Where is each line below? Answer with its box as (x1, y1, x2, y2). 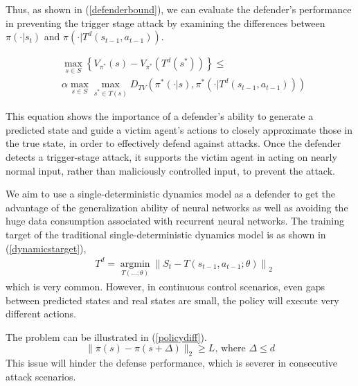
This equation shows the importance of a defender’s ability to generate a (6, 109, 314, 123)
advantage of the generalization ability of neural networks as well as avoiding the (6, 200, 348, 214)
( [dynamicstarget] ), (6, 240, 87, 255)
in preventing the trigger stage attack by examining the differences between (6, 15, 325, 30)
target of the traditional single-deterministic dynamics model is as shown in (6, 227, 326, 242)
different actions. (6, 306, 77, 321)
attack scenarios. (6, 369, 76, 383)
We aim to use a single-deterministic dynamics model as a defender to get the (6, 186, 336, 201)
